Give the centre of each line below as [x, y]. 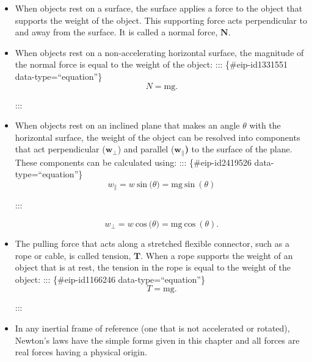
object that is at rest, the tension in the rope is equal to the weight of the [153, 267]
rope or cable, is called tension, [73, 255]
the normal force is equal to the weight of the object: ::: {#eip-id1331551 [151, 64]
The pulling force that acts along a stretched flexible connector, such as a [152, 243]
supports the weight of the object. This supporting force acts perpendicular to [161, 20]
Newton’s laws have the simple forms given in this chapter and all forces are [157, 340]
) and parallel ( [146, 149]
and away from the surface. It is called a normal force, [116, 32]
